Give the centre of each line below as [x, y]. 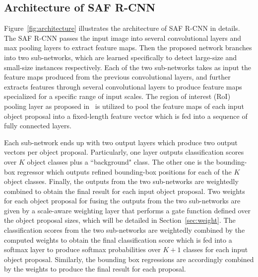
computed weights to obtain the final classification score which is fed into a [118, 239]
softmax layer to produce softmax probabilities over [82, 249]
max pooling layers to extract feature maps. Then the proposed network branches [128, 47]
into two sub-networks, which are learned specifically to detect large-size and [121, 57]
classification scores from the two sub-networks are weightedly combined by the [125, 230]
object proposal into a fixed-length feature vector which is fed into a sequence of [126, 116]
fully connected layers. [38, 126]
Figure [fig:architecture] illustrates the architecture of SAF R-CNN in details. [122, 28]
